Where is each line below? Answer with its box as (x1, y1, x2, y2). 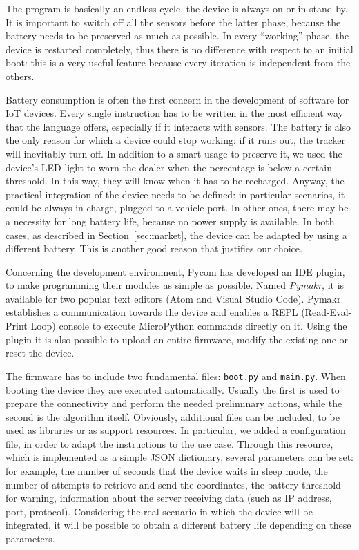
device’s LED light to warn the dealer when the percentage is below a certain (6, 160, 332, 174)
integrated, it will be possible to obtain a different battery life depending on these (6, 518, 351, 532)
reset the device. (6, 345, 75, 360)
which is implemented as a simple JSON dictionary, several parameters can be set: (6, 450, 353, 464)
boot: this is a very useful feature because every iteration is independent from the (6, 55, 351, 70)
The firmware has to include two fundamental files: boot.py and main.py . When (6, 368, 346, 383)
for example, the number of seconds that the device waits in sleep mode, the (6, 464, 328, 478)
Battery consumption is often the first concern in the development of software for (6, 92, 349, 106)
